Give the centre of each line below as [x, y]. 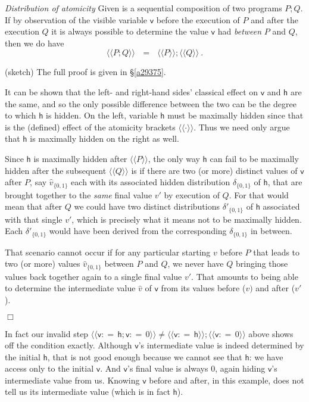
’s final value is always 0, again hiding [196, 368]
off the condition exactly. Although [68, 345]
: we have [266, 356]
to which [21, 115]
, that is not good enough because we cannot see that [145, 356]
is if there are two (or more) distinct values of [214, 170]
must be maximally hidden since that [235, 115]
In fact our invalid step [47, 333]
